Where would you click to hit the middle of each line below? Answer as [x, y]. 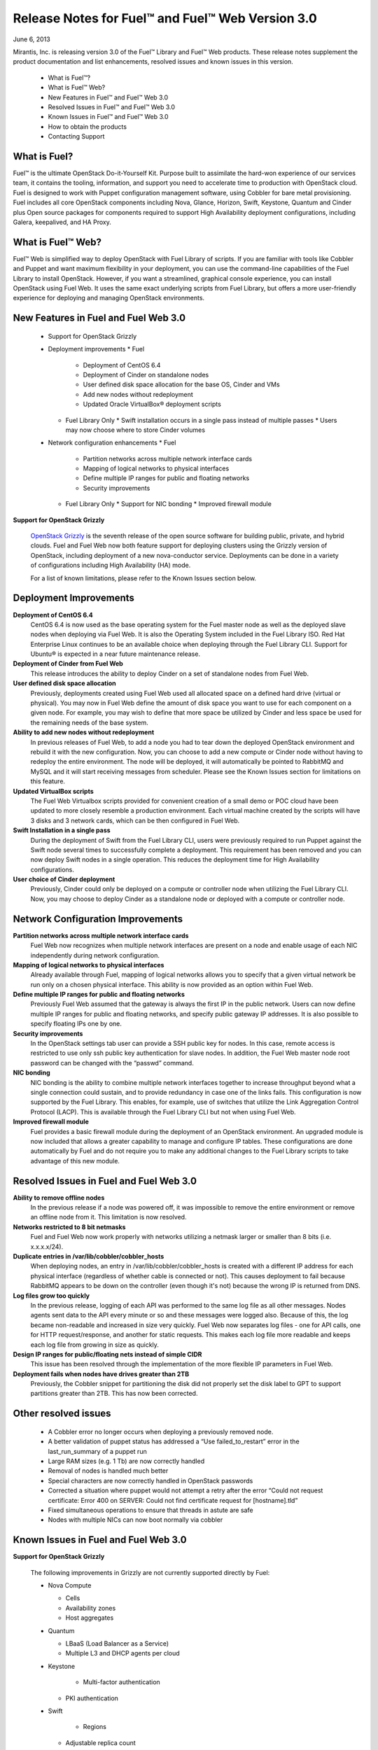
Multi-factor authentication [121, 1682]
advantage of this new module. [75, 1161]
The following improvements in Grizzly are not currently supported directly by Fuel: [150, 1572]
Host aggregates [90, 1618]
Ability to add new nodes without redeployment [84, 732]
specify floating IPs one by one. [76, 1024]
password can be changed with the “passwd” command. [112, 1063]
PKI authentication [92, 1698]
